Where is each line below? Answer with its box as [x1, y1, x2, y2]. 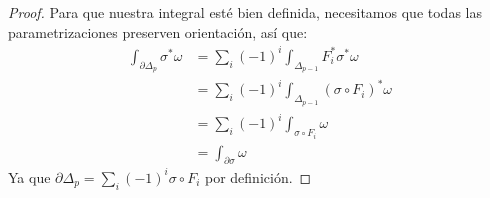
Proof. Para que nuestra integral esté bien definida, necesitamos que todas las [8, 2, 482, 22]
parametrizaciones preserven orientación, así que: [8, 21, 308, 42]
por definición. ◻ [205, 166, 312, 187]
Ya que [8, 166, 51, 187]
